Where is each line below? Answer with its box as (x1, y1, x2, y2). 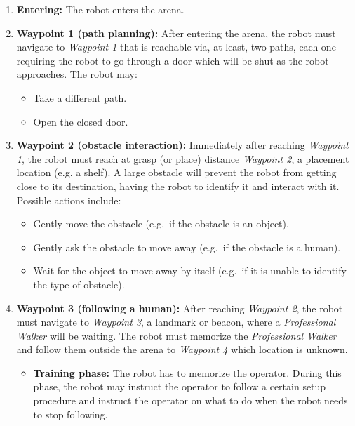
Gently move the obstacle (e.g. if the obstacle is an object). (33, 216, 289, 231)
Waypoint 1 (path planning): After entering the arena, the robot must (16, 25, 336, 40)
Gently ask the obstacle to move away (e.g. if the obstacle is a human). (33, 239, 341, 254)
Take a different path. (33, 90, 127, 105)
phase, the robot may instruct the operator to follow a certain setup (33, 379, 326, 394)
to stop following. (33, 406, 108, 421)
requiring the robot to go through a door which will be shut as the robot (16, 53, 329, 67)
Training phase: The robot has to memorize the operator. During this (33, 365, 342, 380)
